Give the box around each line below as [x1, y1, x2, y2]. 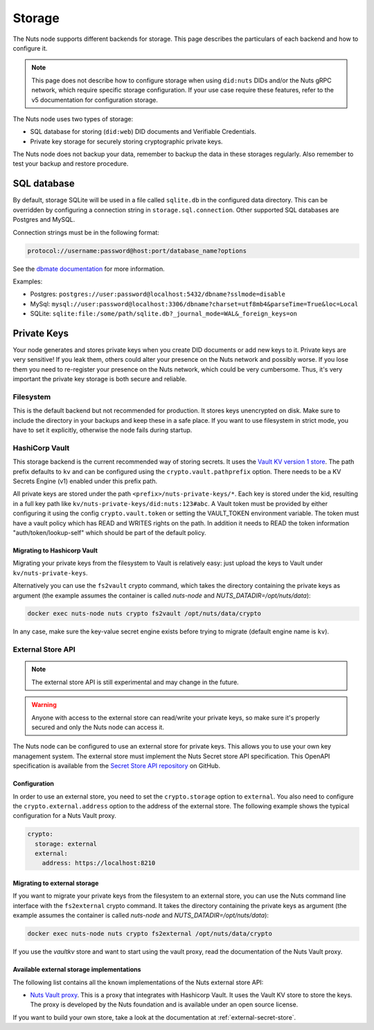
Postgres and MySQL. [12, 216, 75, 224]
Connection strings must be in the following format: [12, 228, 159, 236]
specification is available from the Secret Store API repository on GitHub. [12, 762, 221, 770]
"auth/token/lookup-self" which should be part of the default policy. [12, 528, 206, 536]
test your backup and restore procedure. [12, 159, 129, 168]
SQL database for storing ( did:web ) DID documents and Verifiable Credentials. [30, 128, 256, 136]
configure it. [12, 44, 48, 52]
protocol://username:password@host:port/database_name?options [27, 247, 247, 254]
